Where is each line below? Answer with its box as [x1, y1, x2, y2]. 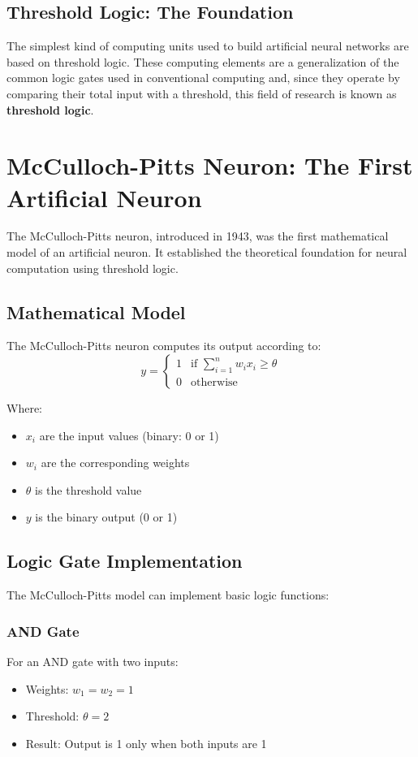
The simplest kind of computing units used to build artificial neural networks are [6, 37, 409, 54]
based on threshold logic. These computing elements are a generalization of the [6, 53, 399, 70]
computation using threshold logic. [6, 259, 179, 276]
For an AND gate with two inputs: [6, 653, 179, 670]
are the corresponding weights [41, 454, 190, 471]
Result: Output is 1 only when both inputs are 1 [25, 734, 267, 751]
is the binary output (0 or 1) [35, 508, 178, 526]
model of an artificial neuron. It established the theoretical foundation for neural [6, 244, 407, 261]
